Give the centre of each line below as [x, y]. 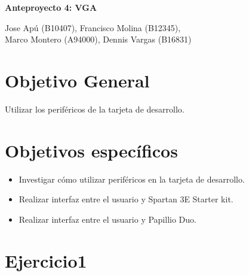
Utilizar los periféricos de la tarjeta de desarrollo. [95, 109]
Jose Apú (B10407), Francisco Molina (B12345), [93, 27]
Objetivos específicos [91, 150]
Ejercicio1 [46, 260]
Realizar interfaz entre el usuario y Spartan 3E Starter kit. [126, 199]
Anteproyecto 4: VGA [51, 7]
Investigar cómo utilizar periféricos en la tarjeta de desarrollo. [132, 179]
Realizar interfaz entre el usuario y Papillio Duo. [107, 219]
